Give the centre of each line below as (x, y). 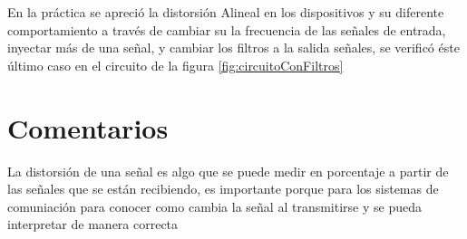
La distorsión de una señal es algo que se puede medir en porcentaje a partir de (228, 171)
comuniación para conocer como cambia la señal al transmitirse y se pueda (214, 206)
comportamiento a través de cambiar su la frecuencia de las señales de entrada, (227, 29)
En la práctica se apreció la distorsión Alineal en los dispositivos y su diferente (226, 12)
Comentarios (88, 127)
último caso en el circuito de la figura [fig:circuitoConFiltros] (175, 65)
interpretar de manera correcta (93, 224)
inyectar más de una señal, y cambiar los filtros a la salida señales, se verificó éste (233, 48)
